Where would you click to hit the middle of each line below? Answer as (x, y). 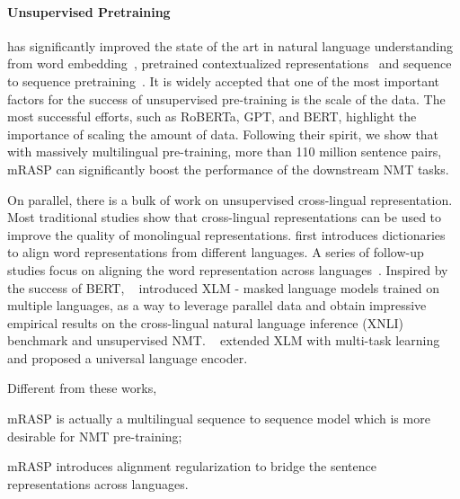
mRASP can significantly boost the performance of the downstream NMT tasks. (228, 169)
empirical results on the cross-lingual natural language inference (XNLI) (205, 322)
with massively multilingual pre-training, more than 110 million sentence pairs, (225, 151)
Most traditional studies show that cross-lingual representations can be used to (225, 217)
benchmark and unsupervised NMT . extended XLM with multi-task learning (224, 340)
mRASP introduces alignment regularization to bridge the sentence (192, 466)
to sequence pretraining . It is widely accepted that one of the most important (224, 80)
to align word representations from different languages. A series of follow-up (216, 252)
